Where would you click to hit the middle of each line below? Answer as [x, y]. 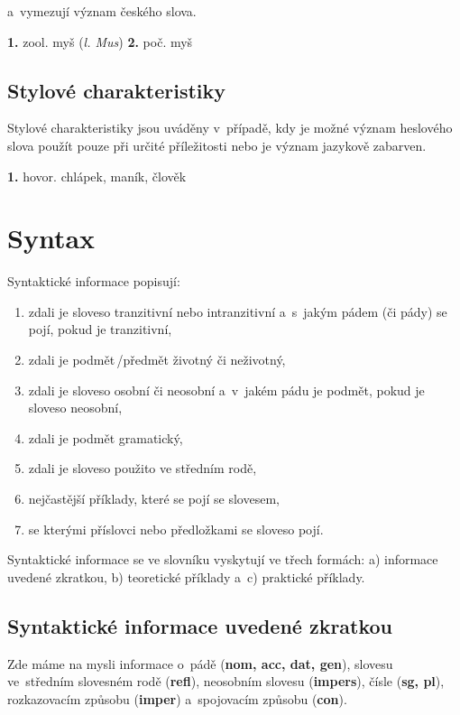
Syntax [51, 238]
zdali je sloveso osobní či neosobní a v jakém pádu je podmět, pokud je [226, 390]
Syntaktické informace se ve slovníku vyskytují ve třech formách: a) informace [223, 559]
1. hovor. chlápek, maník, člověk [97, 176]
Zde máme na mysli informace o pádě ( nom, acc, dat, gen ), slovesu [200, 663]
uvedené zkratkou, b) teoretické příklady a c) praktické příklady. [186, 576]
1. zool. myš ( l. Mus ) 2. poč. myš [100, 41]
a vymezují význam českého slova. [102, 11]
